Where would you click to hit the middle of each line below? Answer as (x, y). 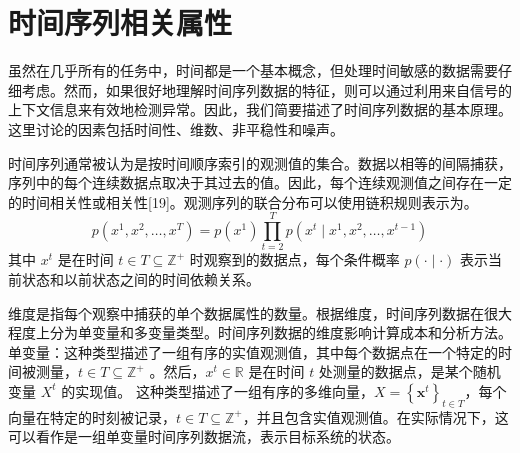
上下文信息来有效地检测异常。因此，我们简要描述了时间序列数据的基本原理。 (260, 109)
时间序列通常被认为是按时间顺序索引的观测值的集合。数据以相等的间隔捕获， (260, 162)
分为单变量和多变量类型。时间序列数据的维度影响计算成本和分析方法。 (280, 332)
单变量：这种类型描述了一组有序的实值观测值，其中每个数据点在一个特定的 (253, 351)
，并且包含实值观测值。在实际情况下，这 (375, 416)
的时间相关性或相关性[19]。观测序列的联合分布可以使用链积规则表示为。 (243, 201)
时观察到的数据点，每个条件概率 (294, 259)
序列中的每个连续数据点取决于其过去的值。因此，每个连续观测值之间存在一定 (260, 182)
